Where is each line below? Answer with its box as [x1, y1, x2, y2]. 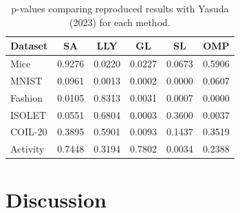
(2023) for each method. [69, 14, 171, 29]
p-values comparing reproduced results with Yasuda [11, 1, 229, 15]
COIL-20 [10, 124, 47, 139]
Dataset [10, 38, 48, 53]
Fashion [10, 90, 43, 104]
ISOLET [10, 107, 47, 122]
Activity [10, 142, 45, 156]
